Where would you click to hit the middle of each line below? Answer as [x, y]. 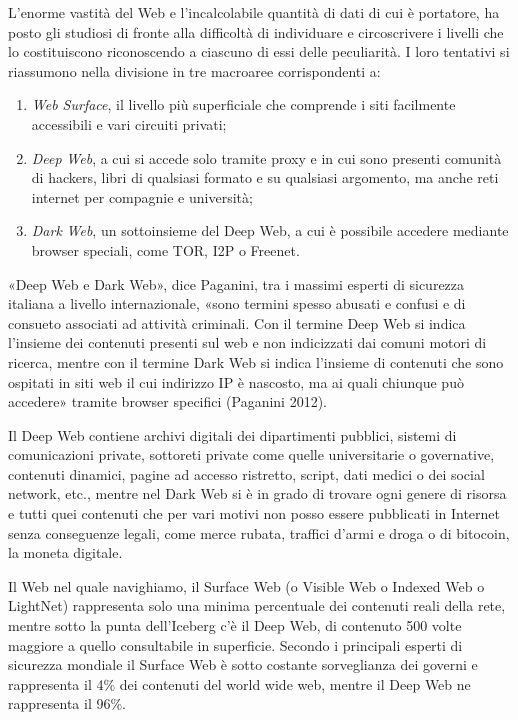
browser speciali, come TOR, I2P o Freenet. [165, 249]
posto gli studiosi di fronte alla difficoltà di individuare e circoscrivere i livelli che [256, 31]
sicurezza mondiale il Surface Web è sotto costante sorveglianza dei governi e [243, 664]
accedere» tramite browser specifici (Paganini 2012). [167, 401]
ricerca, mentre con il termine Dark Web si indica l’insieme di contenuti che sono [256, 361]
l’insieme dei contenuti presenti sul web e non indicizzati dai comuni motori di [247, 342]
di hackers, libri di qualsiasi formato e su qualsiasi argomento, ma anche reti [265, 177]
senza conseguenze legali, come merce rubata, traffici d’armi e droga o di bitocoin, [259, 532]
